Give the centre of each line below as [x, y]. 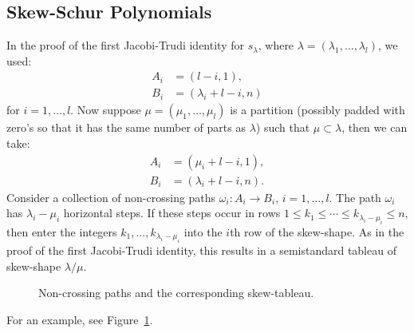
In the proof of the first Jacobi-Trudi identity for [125, 45]
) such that [283, 127]
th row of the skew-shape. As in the [317, 231]
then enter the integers [62, 231]
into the [203, 231]
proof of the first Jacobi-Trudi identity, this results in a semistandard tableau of [201, 250]
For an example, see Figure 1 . [80, 319]
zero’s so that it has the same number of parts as [126, 127]
